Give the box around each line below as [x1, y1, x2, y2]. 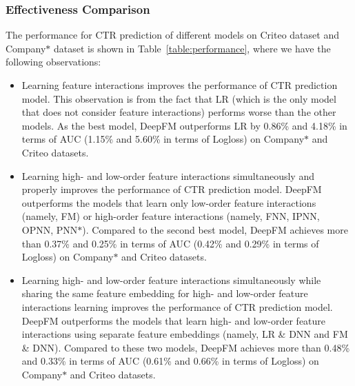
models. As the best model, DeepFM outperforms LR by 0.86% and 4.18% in [21, 118, 347, 132]
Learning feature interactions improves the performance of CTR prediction [21, 78, 338, 92]
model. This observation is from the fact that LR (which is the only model [21, 91, 336, 105]
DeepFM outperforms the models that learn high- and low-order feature [21, 313, 326, 327]
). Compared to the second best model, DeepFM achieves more [82, 222, 348, 236]
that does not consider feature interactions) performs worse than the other [21, 105, 336, 119]
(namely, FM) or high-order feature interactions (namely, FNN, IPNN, [21, 209, 320, 223]
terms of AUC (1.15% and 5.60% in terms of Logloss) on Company [21, 132, 305, 146]
